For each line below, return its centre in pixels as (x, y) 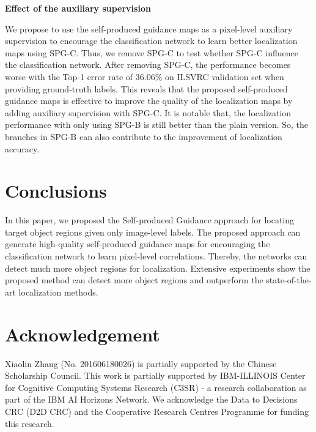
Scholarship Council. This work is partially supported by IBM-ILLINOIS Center (155, 375)
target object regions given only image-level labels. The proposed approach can (153, 232)
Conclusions (56, 191)
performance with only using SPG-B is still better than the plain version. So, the (157, 125)
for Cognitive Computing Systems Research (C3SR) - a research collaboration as (156, 387)
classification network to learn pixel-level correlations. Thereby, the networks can (156, 256)
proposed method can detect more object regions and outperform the (134, 280)
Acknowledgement (83, 334)
